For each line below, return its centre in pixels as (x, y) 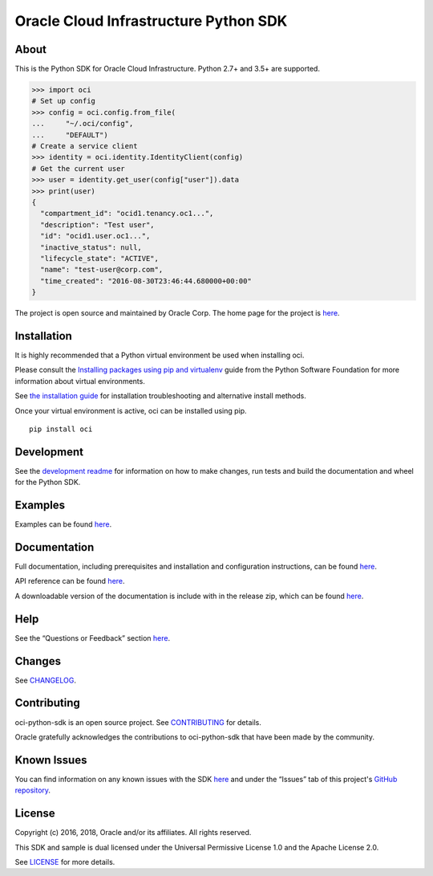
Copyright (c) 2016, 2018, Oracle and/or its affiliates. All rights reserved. (133, 833)
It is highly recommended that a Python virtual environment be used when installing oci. (160, 355)
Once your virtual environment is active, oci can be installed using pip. (131, 410)
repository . (33, 790)
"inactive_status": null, (91, 247)
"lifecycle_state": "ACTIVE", (100, 258)
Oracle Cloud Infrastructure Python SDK (151, 21)
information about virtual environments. (80, 381)
